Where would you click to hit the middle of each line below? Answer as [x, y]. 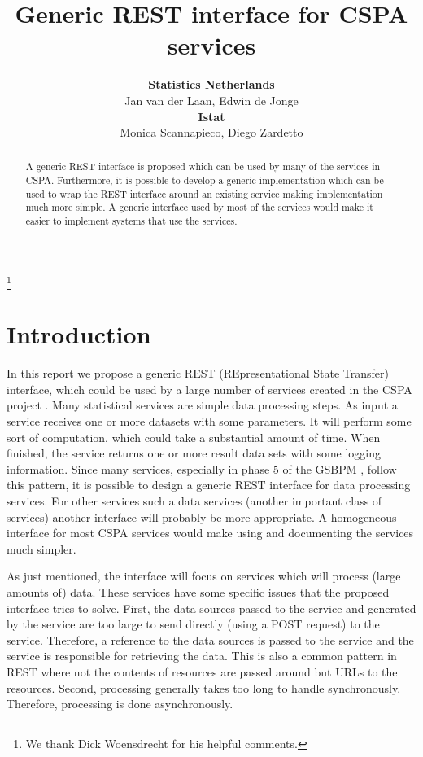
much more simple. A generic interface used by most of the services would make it [199, 207]
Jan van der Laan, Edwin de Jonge [211, 100]
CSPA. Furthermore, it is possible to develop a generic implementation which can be [205, 180]
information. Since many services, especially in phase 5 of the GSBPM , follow [202, 468]
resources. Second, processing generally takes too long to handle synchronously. [204, 687]
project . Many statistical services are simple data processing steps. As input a [202, 405]
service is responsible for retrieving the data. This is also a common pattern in [202, 656]
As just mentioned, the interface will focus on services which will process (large [204, 576]
